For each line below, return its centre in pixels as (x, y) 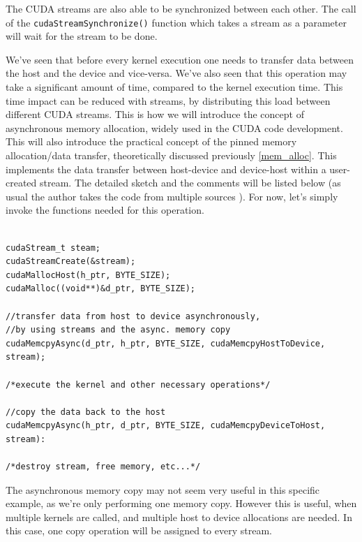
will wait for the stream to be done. (82, 36)
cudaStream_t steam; (53, 248)
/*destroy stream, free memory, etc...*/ (103, 467)
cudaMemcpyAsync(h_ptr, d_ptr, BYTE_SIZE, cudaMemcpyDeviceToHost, (166, 426)
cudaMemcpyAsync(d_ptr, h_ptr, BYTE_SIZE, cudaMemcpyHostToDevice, (166, 343)
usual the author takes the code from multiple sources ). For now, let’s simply (172, 196)
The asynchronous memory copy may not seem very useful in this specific (163, 489)
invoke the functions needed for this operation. (105, 210)
